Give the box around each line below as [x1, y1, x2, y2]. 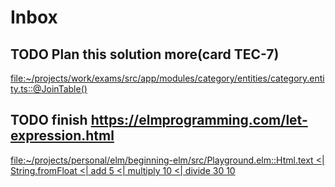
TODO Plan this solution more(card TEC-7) [10, 46, 280, 63]
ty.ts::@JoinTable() [10, 83, 88, 95]
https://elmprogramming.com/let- [90, 112, 308, 129]
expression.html [10, 127, 115, 145]
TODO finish [10, 112, 88, 129]
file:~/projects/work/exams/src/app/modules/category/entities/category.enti [10, 72, 325, 84]
